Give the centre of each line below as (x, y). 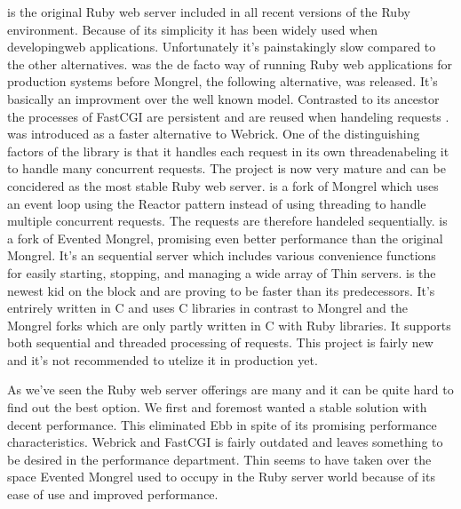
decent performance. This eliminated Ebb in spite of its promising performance (222, 424)
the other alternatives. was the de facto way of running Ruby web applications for (230, 64)
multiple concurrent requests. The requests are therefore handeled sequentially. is (227, 221)
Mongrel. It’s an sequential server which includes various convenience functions (222, 255)
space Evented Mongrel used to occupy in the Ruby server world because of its (221, 477)
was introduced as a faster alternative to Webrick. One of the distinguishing (214, 134)
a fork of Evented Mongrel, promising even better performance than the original (225, 238)
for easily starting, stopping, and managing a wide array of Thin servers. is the (222, 272)
